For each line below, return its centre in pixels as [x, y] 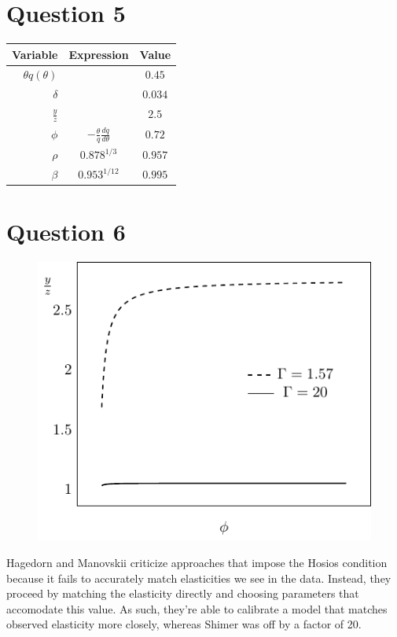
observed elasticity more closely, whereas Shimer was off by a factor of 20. [184, 624]
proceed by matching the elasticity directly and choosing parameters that [183, 593]
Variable [35, 54]
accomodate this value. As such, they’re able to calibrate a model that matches [197, 608]
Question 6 [66, 232]
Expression [99, 54]
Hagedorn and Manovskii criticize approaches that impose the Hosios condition [197, 562]
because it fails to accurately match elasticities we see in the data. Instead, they [199, 578]
